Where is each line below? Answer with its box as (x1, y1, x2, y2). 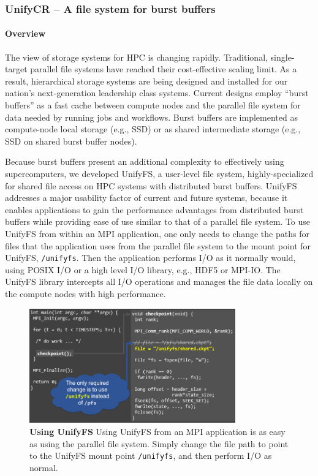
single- (270, 50, 295, 63)
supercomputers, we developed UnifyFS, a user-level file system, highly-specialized (5, 167, 314, 179)
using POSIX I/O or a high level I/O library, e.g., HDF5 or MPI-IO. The (5, 263, 281, 276)
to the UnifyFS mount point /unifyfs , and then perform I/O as (29, 449, 272, 462)
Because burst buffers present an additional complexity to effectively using (5, 155, 284, 168)
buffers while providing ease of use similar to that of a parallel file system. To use (5, 215, 311, 228)
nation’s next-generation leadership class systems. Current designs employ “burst (5, 86, 309, 99)
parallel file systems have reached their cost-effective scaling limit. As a (30, 62, 297, 75)
